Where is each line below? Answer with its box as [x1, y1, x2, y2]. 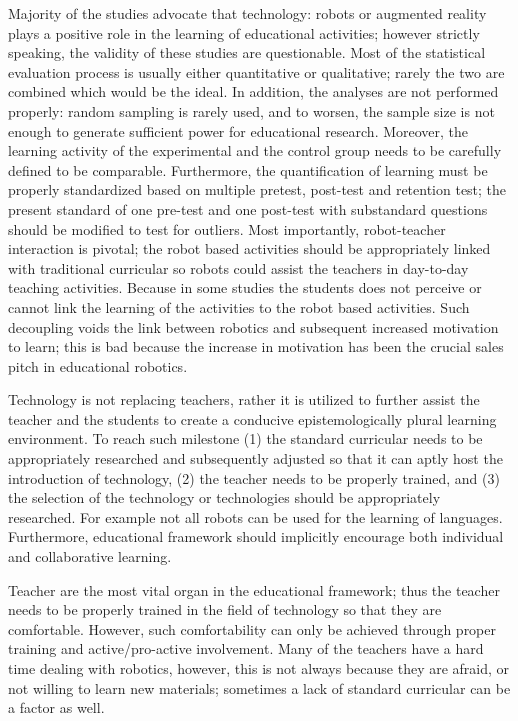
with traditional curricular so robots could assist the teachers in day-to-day [8, 257, 469, 278]
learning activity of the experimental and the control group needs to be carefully [8, 140, 502, 161]
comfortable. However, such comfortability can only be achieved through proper [8, 618, 496, 639]
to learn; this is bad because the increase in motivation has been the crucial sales [8, 336, 504, 357]
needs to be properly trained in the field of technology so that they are [8, 599, 442, 620]
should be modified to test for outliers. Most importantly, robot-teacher [8, 218, 446, 239]
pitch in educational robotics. [8, 355, 188, 376]
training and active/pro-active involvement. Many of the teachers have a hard [8, 638, 484, 659]
